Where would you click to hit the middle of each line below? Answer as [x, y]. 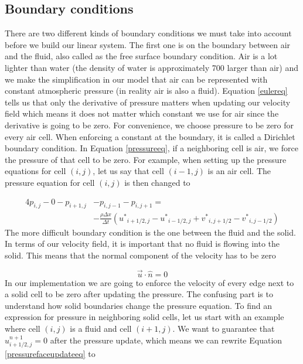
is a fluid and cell [101, 329]
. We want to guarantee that [224, 329]
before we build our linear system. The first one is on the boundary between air [148, 44]
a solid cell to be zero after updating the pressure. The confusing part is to [139, 294]
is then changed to [157, 182]
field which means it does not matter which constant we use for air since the [142, 113]
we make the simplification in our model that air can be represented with [136, 79]
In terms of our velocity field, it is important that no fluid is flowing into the [142, 244]
